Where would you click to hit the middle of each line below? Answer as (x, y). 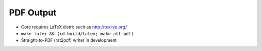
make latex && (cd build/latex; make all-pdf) (77, 33)
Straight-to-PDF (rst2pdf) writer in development (69, 40)
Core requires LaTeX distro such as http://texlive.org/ (74, 27)
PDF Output (33, 13)
